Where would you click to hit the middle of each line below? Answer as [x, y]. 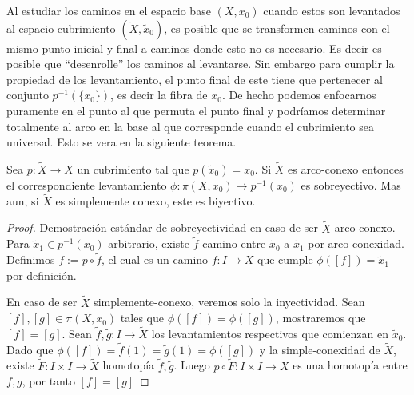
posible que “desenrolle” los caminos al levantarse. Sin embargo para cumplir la [201, 64]
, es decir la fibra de [159, 95]
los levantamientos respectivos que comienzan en [270, 334]
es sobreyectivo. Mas [351, 184]
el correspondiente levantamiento [87, 184]
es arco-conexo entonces [346, 168]
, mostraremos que [320, 318]
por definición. [42, 275]
